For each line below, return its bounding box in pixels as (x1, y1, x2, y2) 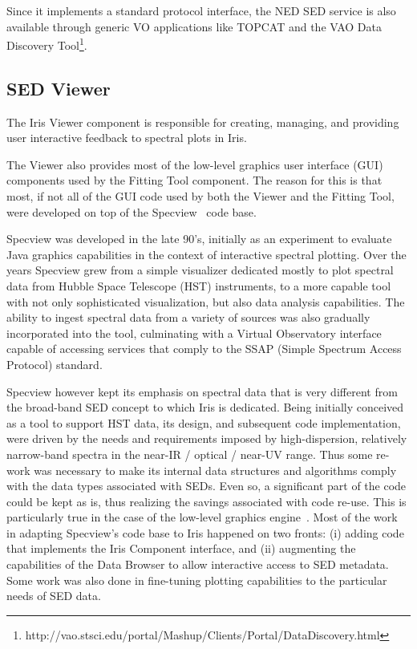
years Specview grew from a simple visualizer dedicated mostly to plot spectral (6, 262, 394, 278)
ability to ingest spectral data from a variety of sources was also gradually (6, 309, 370, 326)
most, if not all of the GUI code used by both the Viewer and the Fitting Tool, (6, 188, 395, 205)
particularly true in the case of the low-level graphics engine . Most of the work (6, 509, 398, 525)
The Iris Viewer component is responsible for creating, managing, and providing (6, 113, 399, 130)
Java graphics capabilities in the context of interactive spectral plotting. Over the (6, 245, 407, 262)
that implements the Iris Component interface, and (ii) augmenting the (6, 540, 356, 557)
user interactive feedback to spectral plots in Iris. (6, 129, 247, 146)
